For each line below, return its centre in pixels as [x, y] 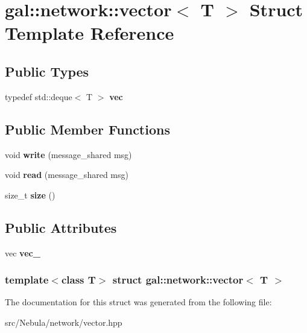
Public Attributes [61, 227]
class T [78, 280]
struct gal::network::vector [178, 280]
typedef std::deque [39, 96]
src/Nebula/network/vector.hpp [64, 322]
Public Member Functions [87, 129]
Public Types [47, 71]
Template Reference [90, 33]
